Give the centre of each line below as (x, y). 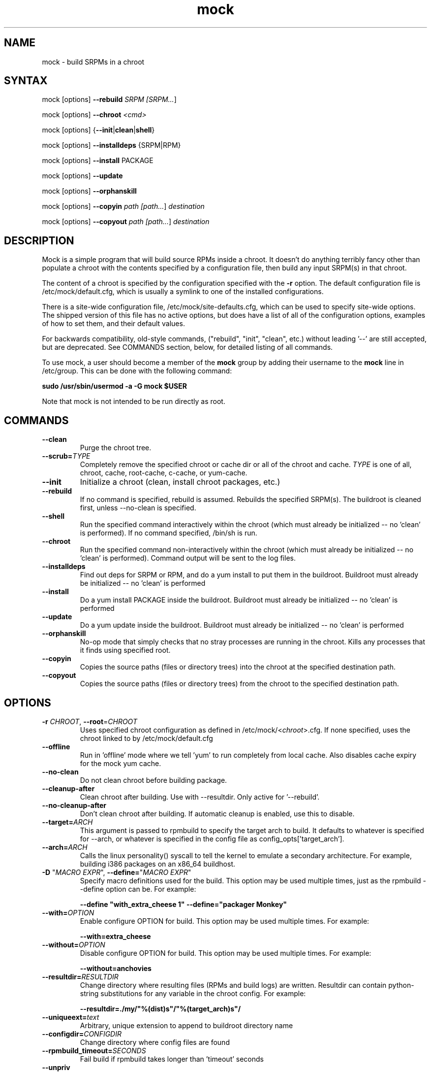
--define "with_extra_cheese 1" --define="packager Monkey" (184, 904)
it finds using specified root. (125, 650)
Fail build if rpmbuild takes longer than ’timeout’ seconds (172, 1059)
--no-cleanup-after (74, 805)
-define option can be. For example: (138, 889)
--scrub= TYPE (66, 456)
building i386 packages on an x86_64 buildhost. (158, 864)
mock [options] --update (82, 176)
